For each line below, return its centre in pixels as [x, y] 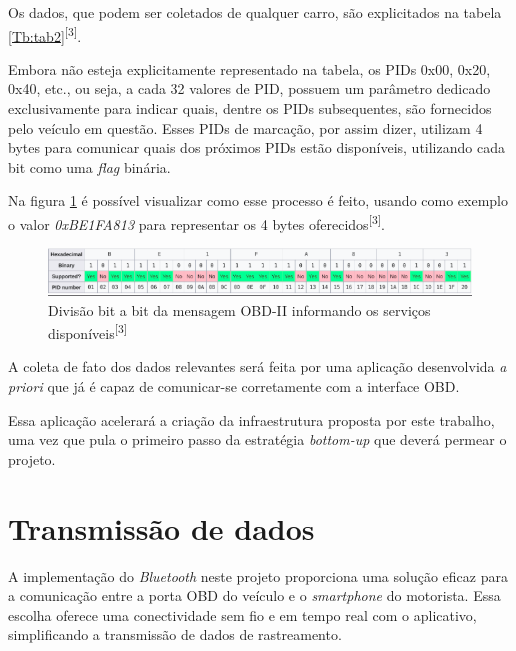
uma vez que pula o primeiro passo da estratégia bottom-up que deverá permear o [257, 439]
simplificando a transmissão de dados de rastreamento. [175, 634]
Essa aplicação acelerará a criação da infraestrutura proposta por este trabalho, [251, 419]
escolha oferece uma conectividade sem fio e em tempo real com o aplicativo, [242, 614]
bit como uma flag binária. [89, 166]
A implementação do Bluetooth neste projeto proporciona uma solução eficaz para [258, 575]
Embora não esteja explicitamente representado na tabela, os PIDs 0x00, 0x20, [249, 68]
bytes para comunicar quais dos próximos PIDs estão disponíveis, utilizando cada [256, 147]
